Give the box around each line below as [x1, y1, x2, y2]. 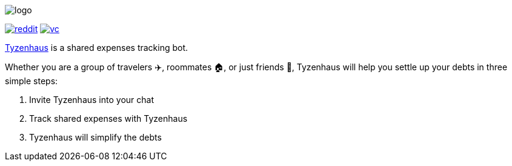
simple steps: [5, 76, 58, 86]
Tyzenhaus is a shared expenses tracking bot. [5, 42, 188, 53]
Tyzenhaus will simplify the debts [29, 132, 162, 142]
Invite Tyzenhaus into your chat [29, 95, 154, 105]
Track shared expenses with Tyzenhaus [29, 113, 188, 124]
